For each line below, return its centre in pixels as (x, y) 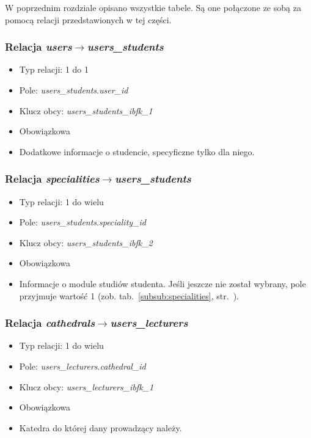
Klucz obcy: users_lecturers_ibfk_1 (86, 386)
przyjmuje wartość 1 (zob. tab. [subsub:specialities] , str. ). (129, 295)
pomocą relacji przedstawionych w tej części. (88, 19)
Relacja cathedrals (50, 323)
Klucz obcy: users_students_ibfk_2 (86, 242)
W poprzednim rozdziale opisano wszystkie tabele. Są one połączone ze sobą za (153, 7)
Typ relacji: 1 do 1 (54, 69)
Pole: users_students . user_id (74, 90)
